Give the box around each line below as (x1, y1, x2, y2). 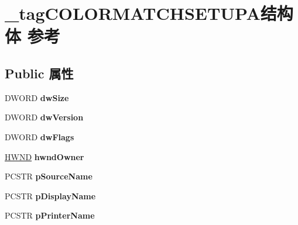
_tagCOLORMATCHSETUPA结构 (5, 1, 293, 25)
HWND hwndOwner (5, 150, 84, 162)
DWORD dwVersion (5, 111, 84, 123)
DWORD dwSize (5, 91, 69, 103)
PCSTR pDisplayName (5, 189, 96, 202)
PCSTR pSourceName (5, 170, 93, 182)
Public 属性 (5, 64, 74, 82)
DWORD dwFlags (5, 130, 74, 143)
